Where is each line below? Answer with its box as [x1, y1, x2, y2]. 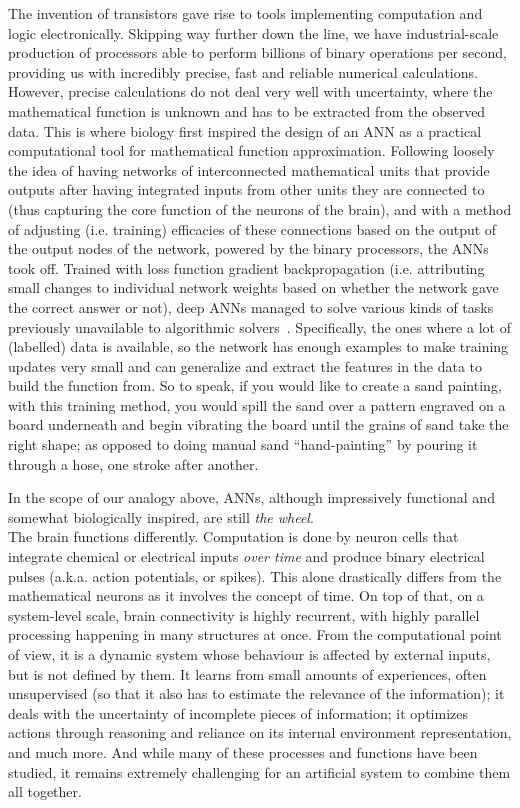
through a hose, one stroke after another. [8, 453, 259, 474]
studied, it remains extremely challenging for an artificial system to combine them [8, 761, 511, 782]
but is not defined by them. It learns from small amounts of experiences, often [8, 663, 487, 684]
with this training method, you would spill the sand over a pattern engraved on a [8, 394, 506, 415]
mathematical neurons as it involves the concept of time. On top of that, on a [8, 585, 484, 606]
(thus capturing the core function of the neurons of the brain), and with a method [8, 198, 512, 219]
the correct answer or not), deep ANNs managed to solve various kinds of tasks [8, 296, 494, 317]
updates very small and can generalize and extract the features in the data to [8, 355, 483, 376]
